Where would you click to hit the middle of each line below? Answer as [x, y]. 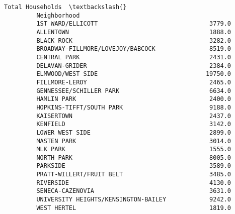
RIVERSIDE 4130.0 [134, 183]
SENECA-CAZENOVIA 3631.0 [134, 191]
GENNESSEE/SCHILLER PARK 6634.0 [134, 91]
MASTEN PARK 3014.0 [134, 141]
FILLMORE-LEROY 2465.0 [134, 82]
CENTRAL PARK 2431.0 [134, 57]
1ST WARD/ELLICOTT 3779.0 [134, 24]
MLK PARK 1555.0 [134, 149]
